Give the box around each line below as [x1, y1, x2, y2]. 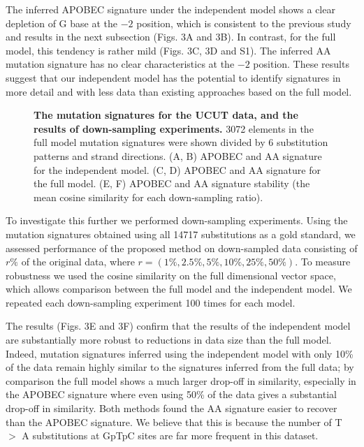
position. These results [253, 57, 349, 71]
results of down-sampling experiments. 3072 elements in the [34, 121, 314, 135]
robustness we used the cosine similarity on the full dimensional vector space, [6, 268, 336, 282]
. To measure [295, 254, 351, 269]
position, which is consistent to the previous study [136, 15, 351, 30]
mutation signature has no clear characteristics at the [6, 57, 235, 71]
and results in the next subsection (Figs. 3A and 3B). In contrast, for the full [6, 29, 336, 44]
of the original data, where [21, 254, 135, 269]
